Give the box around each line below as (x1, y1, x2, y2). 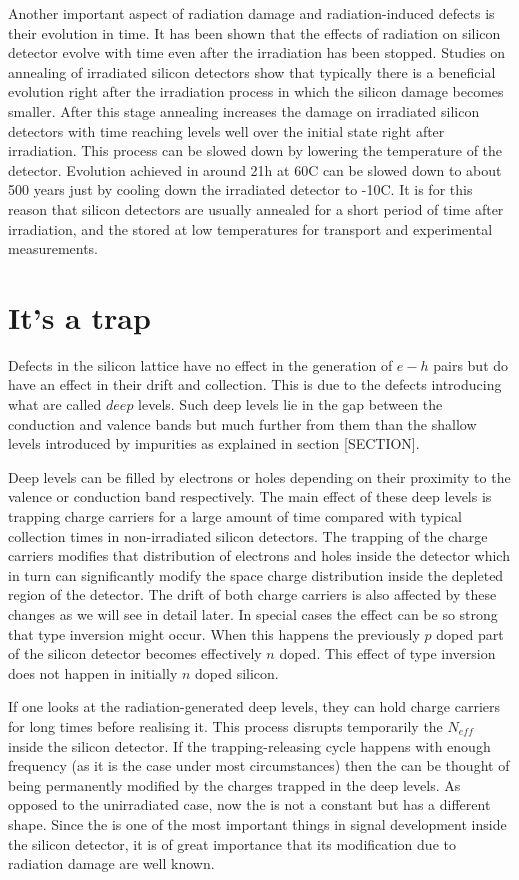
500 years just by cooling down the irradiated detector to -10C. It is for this (8, 179, 473, 200)
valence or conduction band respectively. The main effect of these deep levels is (8, 486, 492, 507)
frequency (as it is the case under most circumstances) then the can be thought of (8, 755, 510, 776)
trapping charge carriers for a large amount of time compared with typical (8, 506, 462, 526)
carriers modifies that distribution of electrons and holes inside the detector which (8, 545, 510, 566)
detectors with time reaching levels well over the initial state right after (8, 120, 445, 141)
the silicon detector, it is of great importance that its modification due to (8, 833, 456, 854)
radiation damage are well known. (8, 853, 215, 874)
